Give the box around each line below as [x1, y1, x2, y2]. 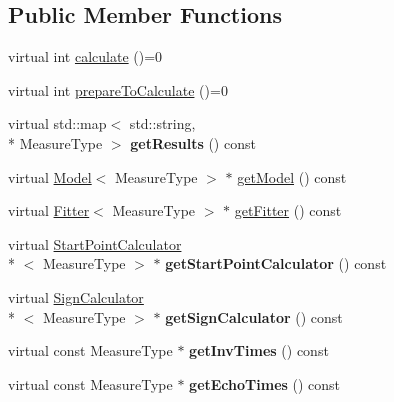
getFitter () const [234, 200, 342, 221]
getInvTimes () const [189, 340, 329, 361]
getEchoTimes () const [189, 373, 341, 394]
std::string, [129, 113, 196, 134]
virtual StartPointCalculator [8, 233, 182, 254]
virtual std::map [8, 113, 107, 134]
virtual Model [8, 166, 92, 187]
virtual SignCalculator [8, 286, 144, 307]
